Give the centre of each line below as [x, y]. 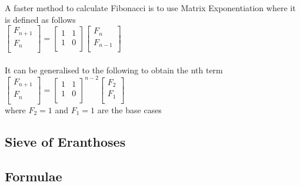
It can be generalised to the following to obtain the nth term [114, 70]
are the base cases [129, 109]
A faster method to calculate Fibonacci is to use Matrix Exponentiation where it [150, 8]
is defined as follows [40, 19]
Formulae [34, 176]
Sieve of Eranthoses [65, 141]
